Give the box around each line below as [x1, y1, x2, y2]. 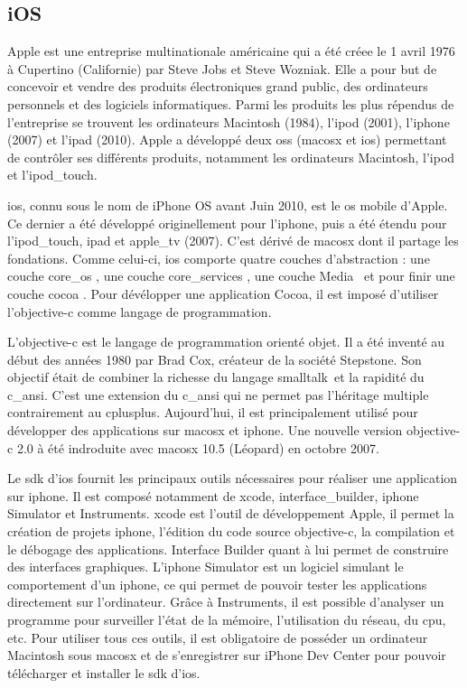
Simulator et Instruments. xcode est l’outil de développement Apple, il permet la [7, 504, 454, 523]
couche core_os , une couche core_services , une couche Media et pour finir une [7, 266, 455, 285]
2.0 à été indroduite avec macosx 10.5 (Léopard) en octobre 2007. [16, 438, 379, 457]
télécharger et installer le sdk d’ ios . [7, 663, 201, 682]
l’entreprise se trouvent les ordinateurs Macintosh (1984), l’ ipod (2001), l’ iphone [7, 112, 450, 131]
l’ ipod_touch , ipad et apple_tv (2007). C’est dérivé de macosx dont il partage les [7, 231, 459, 250]
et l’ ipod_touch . [7, 165, 98, 184]
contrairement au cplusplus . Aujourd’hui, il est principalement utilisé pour [7, 403, 418, 422]
